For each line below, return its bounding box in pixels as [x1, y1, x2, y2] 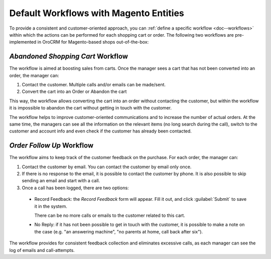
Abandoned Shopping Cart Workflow [9, 52, 128, 61]
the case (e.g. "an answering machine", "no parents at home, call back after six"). [34, 228, 203, 234]
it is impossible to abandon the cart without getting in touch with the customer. [9, 105, 172, 111]
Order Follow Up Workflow [9, 141, 94, 150]
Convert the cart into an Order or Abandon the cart [22, 88, 127, 95]
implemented [9, 39, 37, 45]
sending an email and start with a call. [22, 178, 100, 184]
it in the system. [34, 203, 68, 209]
